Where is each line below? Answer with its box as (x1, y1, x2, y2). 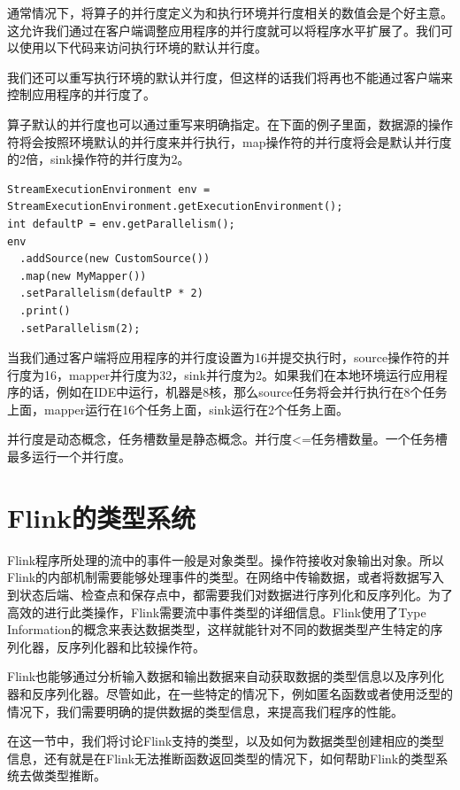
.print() (19, 304, 71, 317)
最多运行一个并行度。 (7, 447, 131, 466)
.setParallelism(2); (19, 321, 141, 335)
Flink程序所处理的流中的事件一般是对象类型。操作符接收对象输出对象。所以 (7, 550, 445, 569)
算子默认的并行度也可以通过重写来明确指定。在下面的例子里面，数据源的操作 (7, 114, 453, 133)
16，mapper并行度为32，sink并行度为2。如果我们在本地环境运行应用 (43, 365, 435, 383)
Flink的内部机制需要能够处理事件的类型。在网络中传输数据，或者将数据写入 (7, 568, 445, 586)
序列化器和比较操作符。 (68, 637, 205, 655)
